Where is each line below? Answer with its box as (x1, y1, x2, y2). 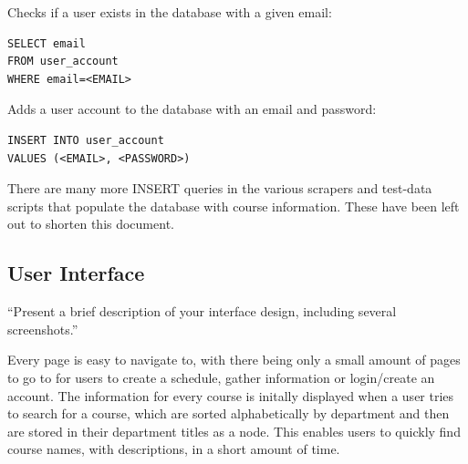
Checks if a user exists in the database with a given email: (7, 3, 332, 21)
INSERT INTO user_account (7, 133, 164, 147)
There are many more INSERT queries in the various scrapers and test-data (7, 179, 432, 198)
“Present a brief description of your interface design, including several (7, 302, 397, 321)
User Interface (7, 259, 145, 287)
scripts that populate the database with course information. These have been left (7, 196, 460, 215)
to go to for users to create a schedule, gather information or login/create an (7, 367, 435, 387)
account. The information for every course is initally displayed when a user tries (7, 386, 454, 405)
